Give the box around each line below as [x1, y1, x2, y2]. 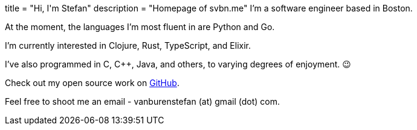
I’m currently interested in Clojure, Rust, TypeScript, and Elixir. [5, 40, 251, 51]
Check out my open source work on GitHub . [5, 78, 179, 88]
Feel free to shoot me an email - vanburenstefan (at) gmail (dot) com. [5, 96, 280, 107]
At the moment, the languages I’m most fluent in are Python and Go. [5, 22, 275, 32]
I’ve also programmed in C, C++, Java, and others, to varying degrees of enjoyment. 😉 [5, 59, 351, 69]
